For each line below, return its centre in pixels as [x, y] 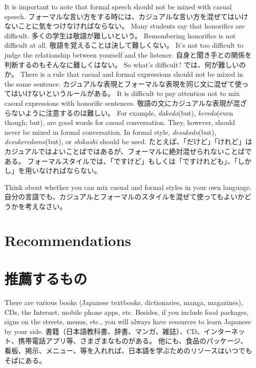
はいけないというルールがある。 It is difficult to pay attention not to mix [125, 93]
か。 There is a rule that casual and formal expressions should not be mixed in [124, 74]
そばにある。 [25, 360]
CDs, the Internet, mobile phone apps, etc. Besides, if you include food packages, [127, 312]
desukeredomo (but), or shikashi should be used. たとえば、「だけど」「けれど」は [128, 141]
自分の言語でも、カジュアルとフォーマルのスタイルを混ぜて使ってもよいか [125, 197]
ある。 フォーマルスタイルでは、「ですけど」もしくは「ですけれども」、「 [121, 161]
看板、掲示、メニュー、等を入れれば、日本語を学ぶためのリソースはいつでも [128, 350]
